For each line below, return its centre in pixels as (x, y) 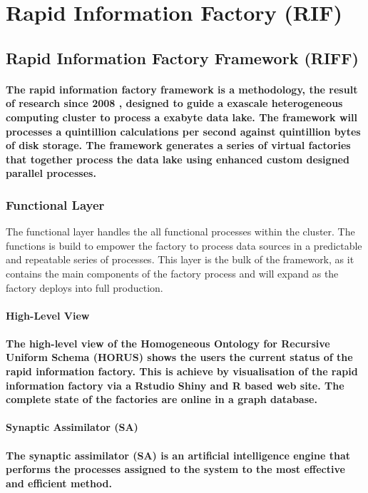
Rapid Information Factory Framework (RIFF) (182, 57)
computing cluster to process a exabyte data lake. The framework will (182, 117)
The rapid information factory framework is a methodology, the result (182, 89)
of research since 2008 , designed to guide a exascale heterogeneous (174, 103)
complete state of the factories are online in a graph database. (162, 399)
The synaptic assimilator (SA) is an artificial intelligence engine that (178, 455)
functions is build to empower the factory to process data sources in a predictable (184, 245)
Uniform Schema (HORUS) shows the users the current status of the (179, 357)
